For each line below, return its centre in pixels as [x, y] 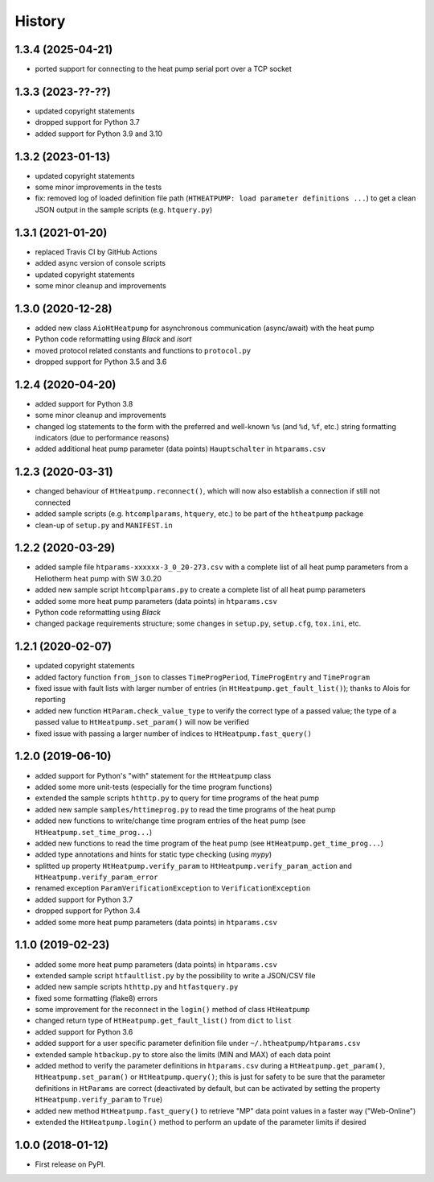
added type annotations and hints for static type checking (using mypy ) [154, 854]
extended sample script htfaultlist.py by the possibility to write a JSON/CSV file [175, 975]
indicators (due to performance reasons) [102, 438]
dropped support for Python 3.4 [88, 911]
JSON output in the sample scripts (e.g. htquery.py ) [124, 209]
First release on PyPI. [70, 1164]
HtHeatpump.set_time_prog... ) [94, 832]
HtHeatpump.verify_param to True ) [99, 1100]
